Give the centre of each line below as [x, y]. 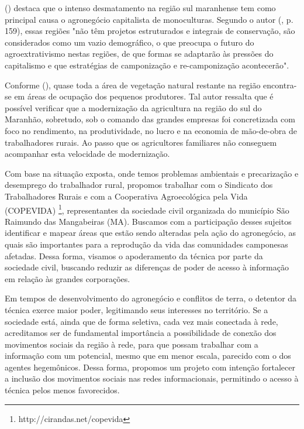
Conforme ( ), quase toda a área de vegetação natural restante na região [133, 85]
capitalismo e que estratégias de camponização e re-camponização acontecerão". [147, 65]
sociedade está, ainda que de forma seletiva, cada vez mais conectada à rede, [141, 321]
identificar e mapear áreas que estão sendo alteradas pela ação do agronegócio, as [150, 233]
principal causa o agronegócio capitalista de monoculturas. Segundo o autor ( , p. [149, 19]
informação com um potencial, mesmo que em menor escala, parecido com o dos [148, 356]
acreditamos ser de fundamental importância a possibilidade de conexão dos [141, 333]
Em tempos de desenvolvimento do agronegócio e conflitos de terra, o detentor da [151, 298]
